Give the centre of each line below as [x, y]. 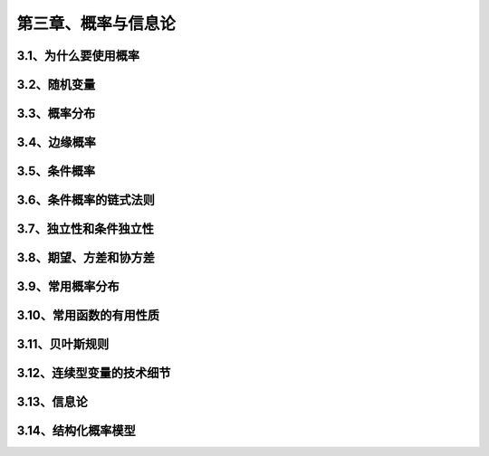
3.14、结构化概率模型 [76, 431]
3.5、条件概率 [56, 171]
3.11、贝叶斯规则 [63, 344]
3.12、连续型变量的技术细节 [94, 373]
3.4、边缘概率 [57, 142]
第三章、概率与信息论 [96, 24]
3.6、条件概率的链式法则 [86, 200]
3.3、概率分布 [56, 114]
